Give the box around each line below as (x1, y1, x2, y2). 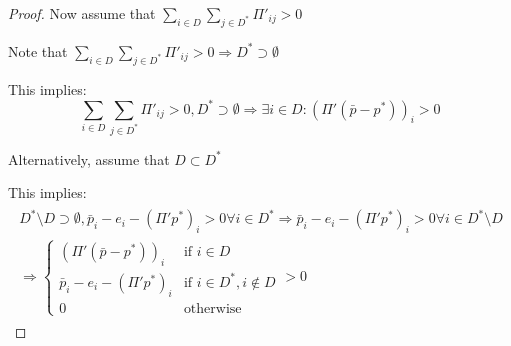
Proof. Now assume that (8, 3, 156, 23)
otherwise (183, 301, 242, 316)
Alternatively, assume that (8, 148, 170, 169)
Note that (8, 40, 68, 61)
